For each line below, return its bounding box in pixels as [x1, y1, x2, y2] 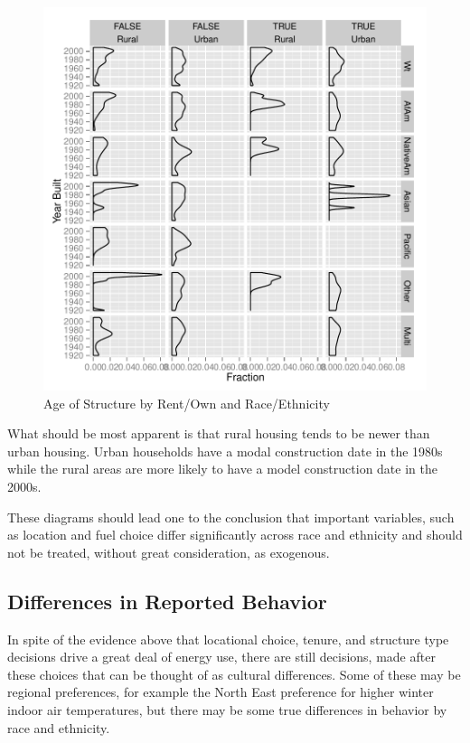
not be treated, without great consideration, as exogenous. [7, 542, 330, 561]
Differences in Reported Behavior [7, 587, 327, 615]
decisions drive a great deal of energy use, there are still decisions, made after [7, 647, 436, 666]
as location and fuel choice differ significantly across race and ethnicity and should [7, 525, 463, 544]
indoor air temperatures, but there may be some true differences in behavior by [7, 700, 447, 719]
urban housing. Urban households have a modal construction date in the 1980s [7, 441, 443, 460]
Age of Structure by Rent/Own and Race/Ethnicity [43, 393, 330, 412]
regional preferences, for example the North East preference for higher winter [7, 682, 434, 701]
